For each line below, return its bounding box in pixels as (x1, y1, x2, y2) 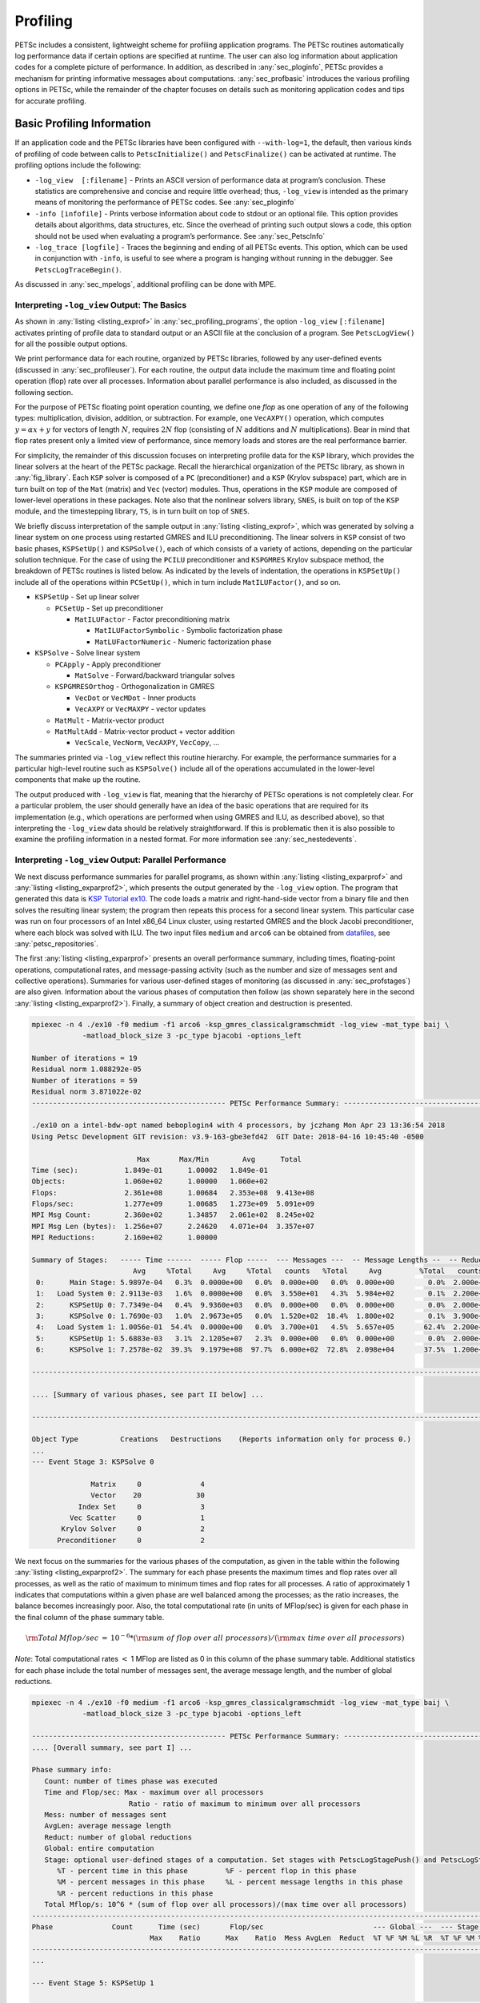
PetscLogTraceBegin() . (34, 264, 122, 274)
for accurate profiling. (14, 96, 87, 106)
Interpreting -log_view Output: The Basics (14, 299, 187, 310)
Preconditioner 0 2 (57, 1535, 206, 1545)
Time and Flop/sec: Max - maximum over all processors (44, 1787, 264, 1797)
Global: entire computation (44, 1844, 155, 1853)
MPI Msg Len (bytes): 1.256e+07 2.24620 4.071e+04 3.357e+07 (31, 1222, 315, 1231)
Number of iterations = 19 (31, 1054, 138, 1063)
